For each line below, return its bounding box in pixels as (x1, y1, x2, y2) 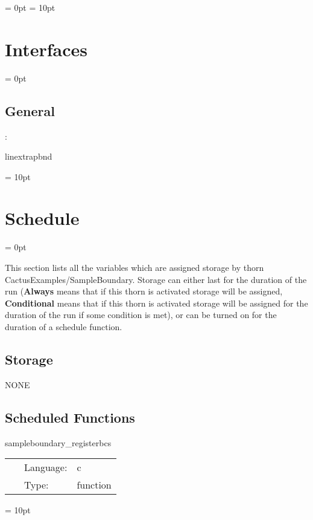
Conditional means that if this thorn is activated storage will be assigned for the (5, 296, 308, 309)
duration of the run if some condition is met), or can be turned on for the (5, 308, 277, 321)
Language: (24, 460, 68, 475)
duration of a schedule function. (5, 320, 122, 333)
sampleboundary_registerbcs (5, 436, 112, 449)
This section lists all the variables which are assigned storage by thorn (5, 261, 264, 274)
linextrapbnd (5, 150, 52, 163)
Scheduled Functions (5, 408, 135, 426)
